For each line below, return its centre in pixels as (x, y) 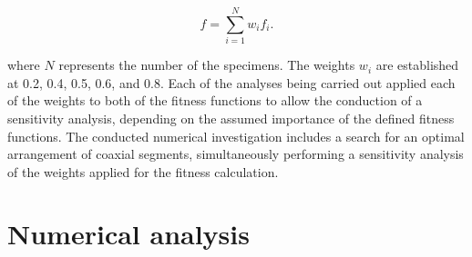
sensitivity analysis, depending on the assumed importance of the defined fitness (231, 118)
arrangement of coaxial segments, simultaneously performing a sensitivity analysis (236, 154)
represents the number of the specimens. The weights (207, 65)
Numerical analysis (128, 234)
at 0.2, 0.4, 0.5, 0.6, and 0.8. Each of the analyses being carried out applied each (231, 82)
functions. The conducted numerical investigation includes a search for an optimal (236, 136)
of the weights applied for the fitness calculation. (143, 171)
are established (417, 65)
